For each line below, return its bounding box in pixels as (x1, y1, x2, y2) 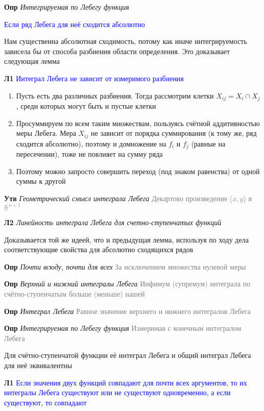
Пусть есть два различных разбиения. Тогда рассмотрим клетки (16, 90, 214, 101)
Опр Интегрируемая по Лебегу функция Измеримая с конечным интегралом (4, 323, 242, 333)
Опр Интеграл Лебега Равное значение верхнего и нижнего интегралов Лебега (4, 305, 251, 316)
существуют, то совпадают (4, 397, 87, 407)
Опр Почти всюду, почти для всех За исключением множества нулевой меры (4, 261, 246, 272)
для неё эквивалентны (4, 359, 73, 370)
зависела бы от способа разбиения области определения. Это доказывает (4, 45, 230, 56)
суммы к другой (16, 176, 66, 186)
